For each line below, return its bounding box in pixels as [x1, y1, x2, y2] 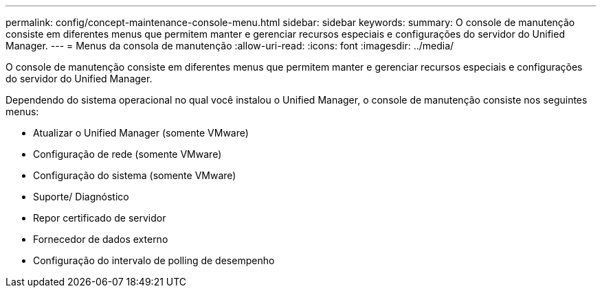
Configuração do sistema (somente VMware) [33, 169, 236, 181]
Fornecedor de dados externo [33, 233, 168, 245]
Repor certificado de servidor [33, 212, 166, 224]
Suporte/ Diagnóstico [33, 191, 129, 202]
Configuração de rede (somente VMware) [33, 148, 222, 160]
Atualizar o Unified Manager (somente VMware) [33, 127, 249, 139]
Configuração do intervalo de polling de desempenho [33, 255, 275, 266]
